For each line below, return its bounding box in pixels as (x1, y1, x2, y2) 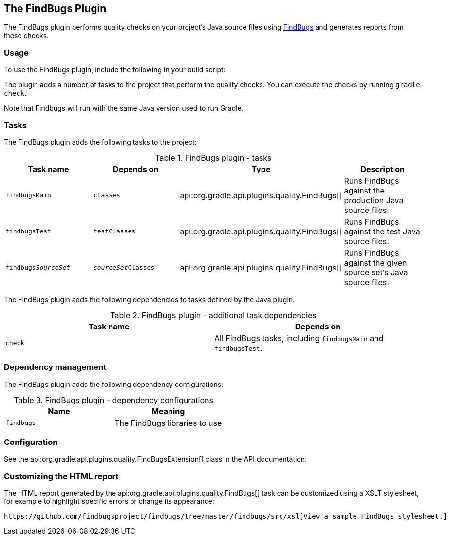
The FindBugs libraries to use (114, 418, 222, 428)
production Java (344, 195, 404, 205)
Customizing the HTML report (4, 471, 119, 481)
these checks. (4, 31, 49, 40)
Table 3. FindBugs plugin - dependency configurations (14, 395, 213, 405)
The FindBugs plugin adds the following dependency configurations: (4, 380, 224, 388)
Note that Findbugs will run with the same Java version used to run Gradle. (4, 104, 244, 113)
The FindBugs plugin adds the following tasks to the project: (4, 137, 197, 146)
